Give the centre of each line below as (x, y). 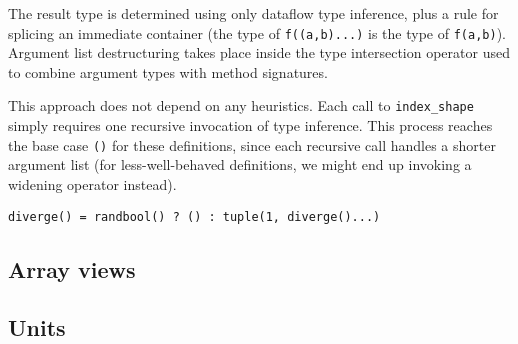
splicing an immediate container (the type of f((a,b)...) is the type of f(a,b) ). (257, 32)
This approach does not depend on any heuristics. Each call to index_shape (241, 105)
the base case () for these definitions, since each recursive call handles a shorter (252, 144)
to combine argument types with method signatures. (168, 71)
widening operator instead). (92, 183)
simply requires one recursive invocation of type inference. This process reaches (250, 125)
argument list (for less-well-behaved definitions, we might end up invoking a (240, 164)
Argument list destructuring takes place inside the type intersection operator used (259, 52)
